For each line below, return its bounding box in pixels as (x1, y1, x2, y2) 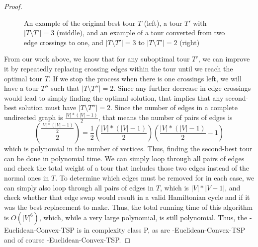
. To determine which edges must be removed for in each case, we (55, 172, 255, 183)
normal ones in (4, 172, 49, 183)
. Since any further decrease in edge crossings (113, 83, 251, 93)
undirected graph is (4, 112, 63, 123)
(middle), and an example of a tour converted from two (56, 27, 225, 38)
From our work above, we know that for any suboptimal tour (4, 54, 190, 64)
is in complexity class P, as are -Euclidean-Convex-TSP (77, 225, 246, 235)
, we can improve (198, 54, 250, 64)
